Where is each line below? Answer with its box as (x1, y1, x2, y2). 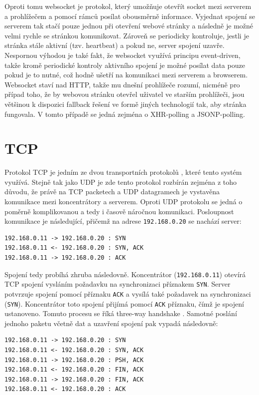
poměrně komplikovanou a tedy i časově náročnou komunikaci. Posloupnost (4, 206, 234, 216)
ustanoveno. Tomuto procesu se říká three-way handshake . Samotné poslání (4, 308, 237, 319)
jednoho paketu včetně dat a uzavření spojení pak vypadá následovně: (4, 318, 218, 328)
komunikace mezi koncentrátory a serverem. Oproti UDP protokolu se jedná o (4, 196, 243, 207)
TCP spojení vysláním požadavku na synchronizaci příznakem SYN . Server (4, 279, 231, 289)
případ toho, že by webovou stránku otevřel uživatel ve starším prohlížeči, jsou (4, 89, 245, 99)
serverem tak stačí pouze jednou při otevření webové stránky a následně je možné (4, 20, 254, 31)
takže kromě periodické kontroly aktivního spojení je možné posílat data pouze (4, 59, 245, 70)
